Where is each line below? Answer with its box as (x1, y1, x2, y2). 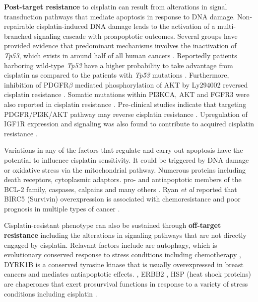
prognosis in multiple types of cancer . (4, 203, 120, 213)
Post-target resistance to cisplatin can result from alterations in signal (4, 1, 227, 11)
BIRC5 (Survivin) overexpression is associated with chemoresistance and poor (4, 194, 241, 204)
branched (4, 30, 32, 41)
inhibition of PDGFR (4, 79, 69, 90)
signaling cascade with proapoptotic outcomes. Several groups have (34, 30, 238, 41)
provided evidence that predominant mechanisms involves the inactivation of (4, 40, 237, 51)
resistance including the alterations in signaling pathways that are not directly (4, 230, 247, 240)
